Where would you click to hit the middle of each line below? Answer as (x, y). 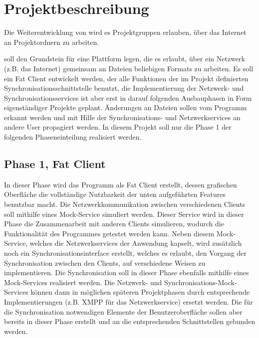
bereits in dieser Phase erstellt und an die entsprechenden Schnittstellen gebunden (130, 321)
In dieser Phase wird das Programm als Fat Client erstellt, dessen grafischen (121, 184)
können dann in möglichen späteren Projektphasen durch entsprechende (140, 292)
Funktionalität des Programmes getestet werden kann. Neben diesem (109, 233)
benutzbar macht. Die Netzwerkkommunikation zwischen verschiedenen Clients (125, 204)
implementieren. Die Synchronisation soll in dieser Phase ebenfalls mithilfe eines (127, 272)
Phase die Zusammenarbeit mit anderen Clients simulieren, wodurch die (114, 224)
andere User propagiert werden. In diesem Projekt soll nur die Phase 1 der (118, 127)
